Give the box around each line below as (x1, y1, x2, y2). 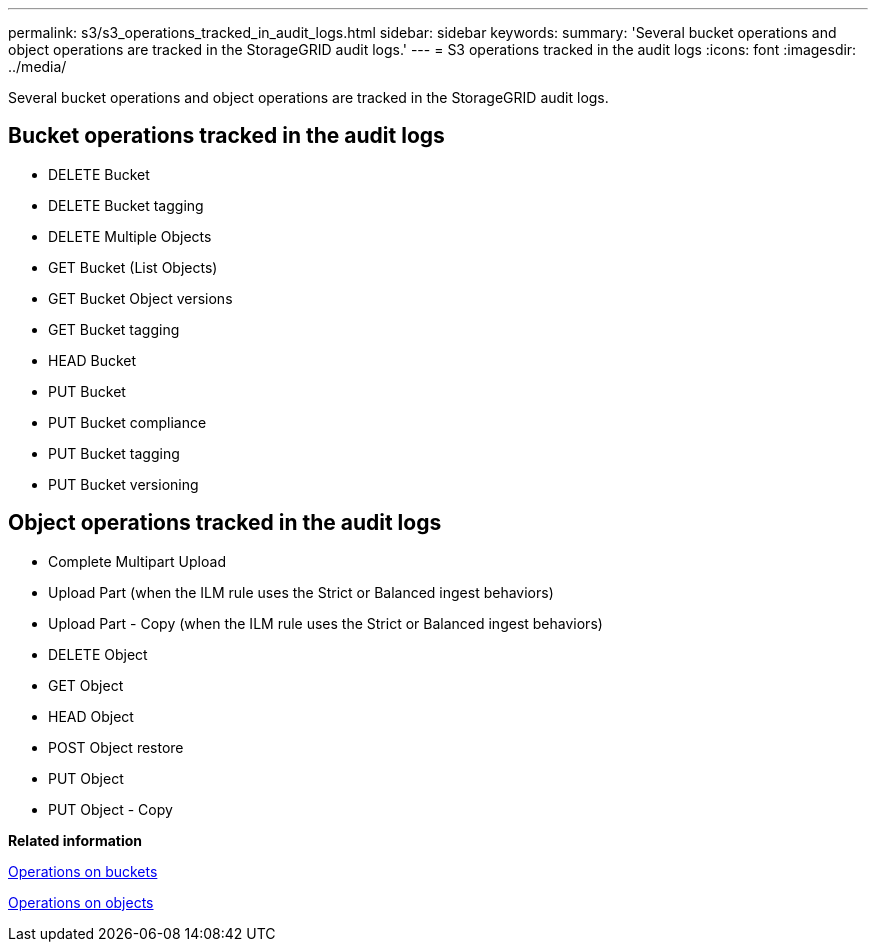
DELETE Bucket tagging (48, 196, 204, 214)
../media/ (8, 58, 67, 75)
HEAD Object (48, 707, 134, 725)
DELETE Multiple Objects (48, 227, 212, 245)
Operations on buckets (8, 862, 158, 880)
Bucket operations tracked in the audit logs (8, 123, 445, 149)
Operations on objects (8, 893, 154, 911)
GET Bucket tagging (48, 320, 180, 338)
